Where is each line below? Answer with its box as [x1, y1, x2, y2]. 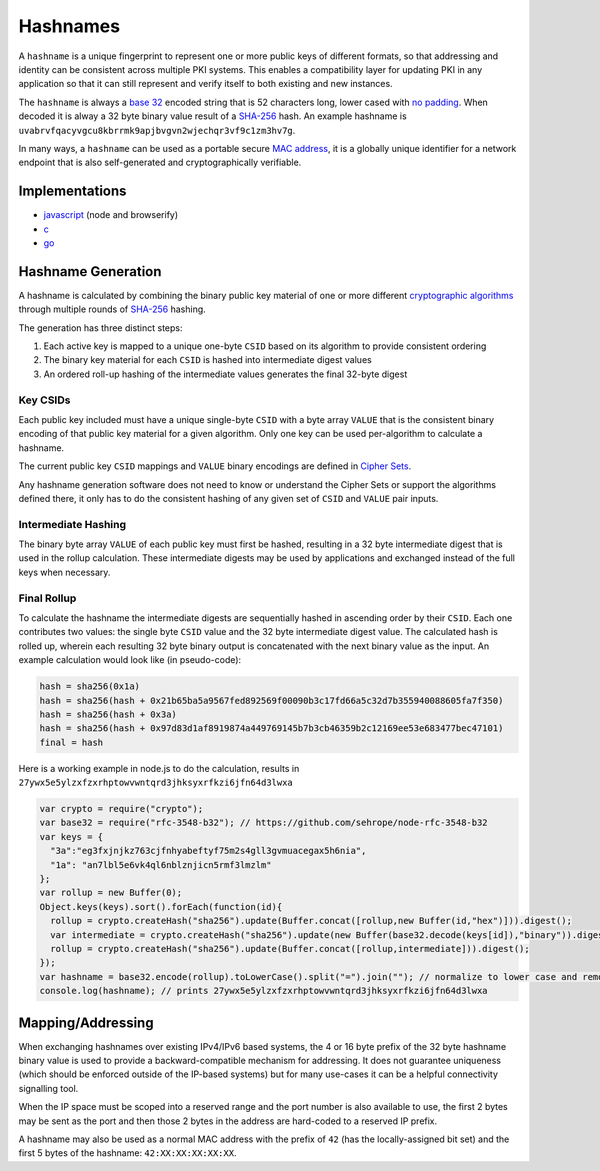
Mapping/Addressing [18, 1014, 154, 1031]
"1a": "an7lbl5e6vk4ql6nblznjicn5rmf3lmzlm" [50, 859, 272, 870]
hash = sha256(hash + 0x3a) [39, 708, 177, 720]
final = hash [39, 736, 104, 748]
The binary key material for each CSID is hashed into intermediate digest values [43, 354, 372, 366]
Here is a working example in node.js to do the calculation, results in [18, 762, 300, 774]
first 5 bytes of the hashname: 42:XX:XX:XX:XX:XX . [18, 1147, 237, 1159]
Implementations [18, 183, 127, 200]
